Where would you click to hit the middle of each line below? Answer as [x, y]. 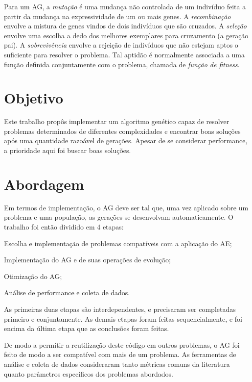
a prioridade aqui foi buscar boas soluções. [68, 150]
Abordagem [44, 184]
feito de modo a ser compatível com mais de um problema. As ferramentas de [120, 354]
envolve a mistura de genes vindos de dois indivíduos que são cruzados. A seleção [125, 26]
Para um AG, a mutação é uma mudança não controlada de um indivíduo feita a [125, 6]
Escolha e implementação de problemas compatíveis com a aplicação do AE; [118, 243]
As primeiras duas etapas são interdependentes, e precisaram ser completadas [120, 309]
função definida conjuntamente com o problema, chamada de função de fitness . [122, 64]
